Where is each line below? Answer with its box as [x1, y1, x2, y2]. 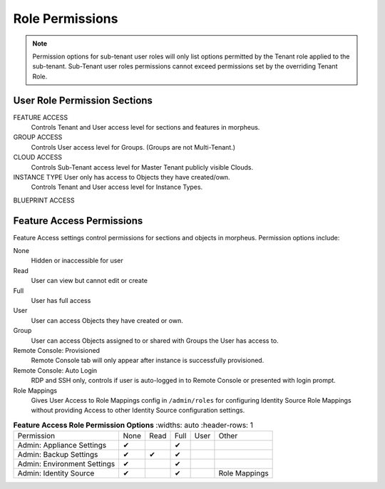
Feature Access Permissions [13, 215, 143, 227]
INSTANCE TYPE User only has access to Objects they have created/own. [13, 173, 231, 181]
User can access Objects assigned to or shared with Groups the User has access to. [31, 336, 279, 345]
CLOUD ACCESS [13, 153, 62, 162]
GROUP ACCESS [13, 133, 63, 142]
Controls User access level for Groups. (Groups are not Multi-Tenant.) [31, 143, 235, 151]
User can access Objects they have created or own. [31, 316, 183, 324]
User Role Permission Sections [13, 94, 153, 106]
